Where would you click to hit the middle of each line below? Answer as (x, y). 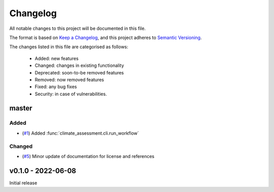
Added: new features (57, 58)
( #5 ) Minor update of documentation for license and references (88, 156)
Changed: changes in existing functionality (79, 65)
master (21, 108)
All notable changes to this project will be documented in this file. (78, 28)
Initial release (23, 183)
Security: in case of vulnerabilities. (71, 94)
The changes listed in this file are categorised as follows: (69, 47)
